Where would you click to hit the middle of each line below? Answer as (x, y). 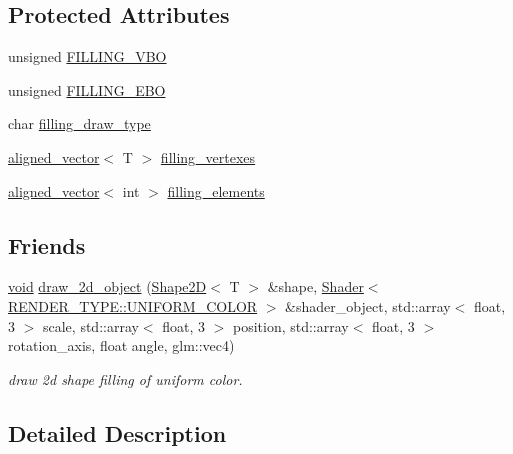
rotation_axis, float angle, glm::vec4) (121, 345)
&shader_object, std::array (368, 305)
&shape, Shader (315, 286)
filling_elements (216, 190)
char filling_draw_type (79, 123)
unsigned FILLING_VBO (87, 56)
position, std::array (290, 325)
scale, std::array (90, 325)
